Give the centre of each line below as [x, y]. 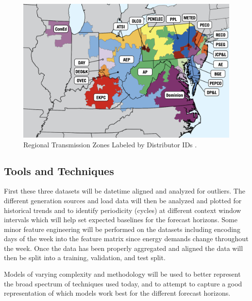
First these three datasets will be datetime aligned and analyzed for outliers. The [125, 191]
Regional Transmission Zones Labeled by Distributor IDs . [110, 144]
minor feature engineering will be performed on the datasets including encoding [122, 229]
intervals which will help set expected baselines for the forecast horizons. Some [121, 220]
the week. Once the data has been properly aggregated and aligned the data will [124, 248]
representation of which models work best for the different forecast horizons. [117, 293]
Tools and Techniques [59, 170]
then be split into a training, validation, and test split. [85, 257]
